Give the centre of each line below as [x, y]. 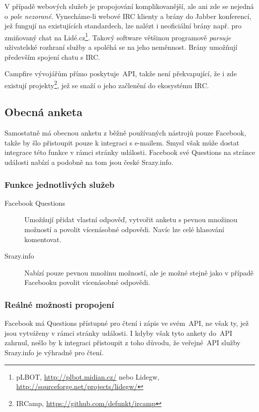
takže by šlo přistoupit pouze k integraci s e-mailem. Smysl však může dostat [122, 142]
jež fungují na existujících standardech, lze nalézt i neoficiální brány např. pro [123, 26]
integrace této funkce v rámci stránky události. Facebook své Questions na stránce [130, 152]
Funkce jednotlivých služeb [60, 184]
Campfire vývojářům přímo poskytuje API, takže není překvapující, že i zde [121, 73]
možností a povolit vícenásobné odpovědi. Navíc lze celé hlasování [124, 229]
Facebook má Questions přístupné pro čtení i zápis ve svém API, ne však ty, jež [127, 323]
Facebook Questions [35, 203]
